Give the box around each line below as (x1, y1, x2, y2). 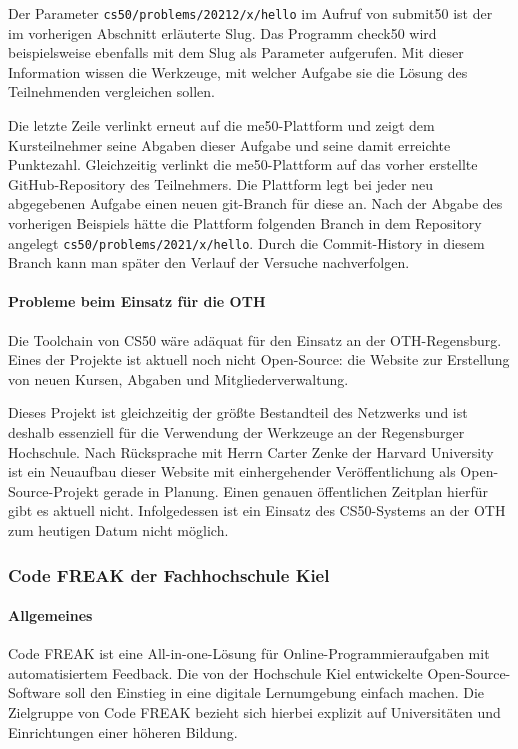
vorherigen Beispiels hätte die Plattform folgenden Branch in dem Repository (8, 213, 482, 233)
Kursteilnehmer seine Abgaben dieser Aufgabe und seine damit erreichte (8, 134, 451, 155)
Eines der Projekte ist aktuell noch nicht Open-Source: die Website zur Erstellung (8, 349, 510, 370)
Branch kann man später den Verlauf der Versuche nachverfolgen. (8, 252, 410, 273)
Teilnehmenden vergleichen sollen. (8, 81, 216, 102)
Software (8, 682, 61, 703)
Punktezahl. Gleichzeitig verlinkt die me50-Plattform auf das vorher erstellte (8, 154, 478, 175)
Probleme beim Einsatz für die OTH (8, 291, 266, 312)
